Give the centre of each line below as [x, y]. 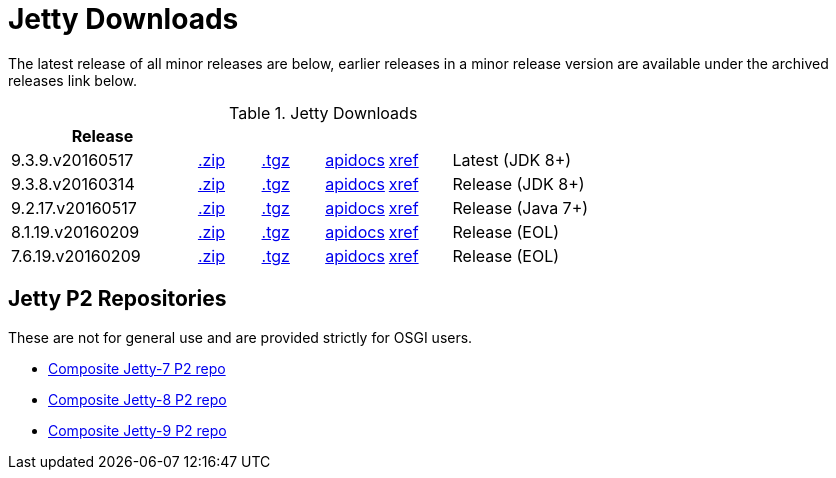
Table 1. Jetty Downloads [323, 112]
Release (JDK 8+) [518, 183]
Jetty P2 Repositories [117, 299]
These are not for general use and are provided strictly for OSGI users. [240, 337]
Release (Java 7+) [520, 207]
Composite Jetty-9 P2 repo [137, 430]
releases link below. [73, 80]
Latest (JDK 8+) [512, 159]
